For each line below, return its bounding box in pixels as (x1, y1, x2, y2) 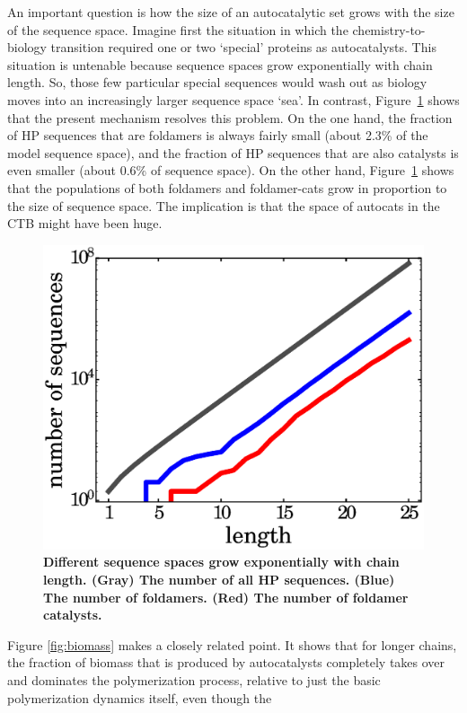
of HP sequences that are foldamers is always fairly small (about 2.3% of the (7, 126, 428, 145)
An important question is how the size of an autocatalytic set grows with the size (7, 3, 454, 21)
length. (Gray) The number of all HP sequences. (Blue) (43, 570, 395, 589)
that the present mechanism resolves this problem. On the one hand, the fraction (7, 108, 453, 127)
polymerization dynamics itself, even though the (7, 688, 272, 707)
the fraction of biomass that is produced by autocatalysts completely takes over (7, 653, 445, 672)
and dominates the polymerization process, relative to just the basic (7, 670, 381, 689)
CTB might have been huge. (7, 214, 163, 233)
